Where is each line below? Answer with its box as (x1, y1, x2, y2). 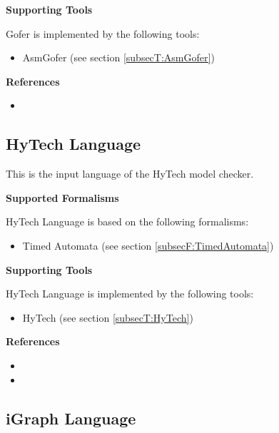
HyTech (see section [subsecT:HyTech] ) (22, 310, 193, 325)
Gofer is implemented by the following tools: (6, 26, 200, 41)
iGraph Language (6, 407, 136, 429)
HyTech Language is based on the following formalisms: (6, 214, 249, 229)
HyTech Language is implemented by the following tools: (6, 286, 254, 301)
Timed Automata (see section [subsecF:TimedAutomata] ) (22, 238, 274, 253)
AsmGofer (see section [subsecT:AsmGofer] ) (22, 50, 215, 65)
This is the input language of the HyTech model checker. (6, 166, 254, 181)
